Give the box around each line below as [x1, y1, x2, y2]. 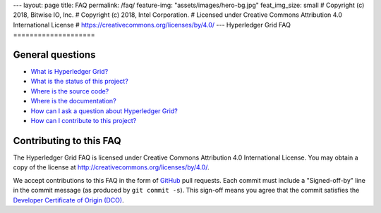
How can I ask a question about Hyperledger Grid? [30, 106, 178, 115]
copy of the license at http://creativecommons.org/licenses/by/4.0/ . [13, 163, 210, 172]
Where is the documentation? [30, 97, 116, 105]
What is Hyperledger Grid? [30, 67, 109, 76]
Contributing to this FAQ [13, 134, 121, 147]
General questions [13, 49, 96, 60]
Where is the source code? [30, 86, 109, 95]
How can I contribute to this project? [30, 117, 137, 125]
